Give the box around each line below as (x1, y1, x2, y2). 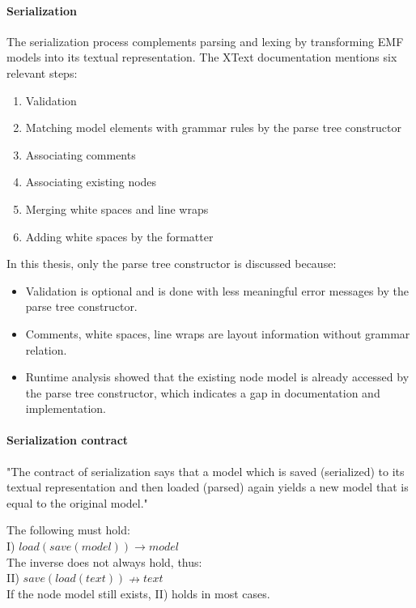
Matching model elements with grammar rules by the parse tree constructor (25, 119, 401, 136)
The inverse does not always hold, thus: (6, 553, 202, 570)
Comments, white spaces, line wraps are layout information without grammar (25, 325, 410, 342)
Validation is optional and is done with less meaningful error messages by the (25, 282, 409, 299)
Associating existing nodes (25, 173, 157, 190)
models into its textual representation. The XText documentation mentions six (6, 49, 397, 66)
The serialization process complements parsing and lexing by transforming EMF (6, 32, 404, 49)
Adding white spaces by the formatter (25, 227, 214, 244)
